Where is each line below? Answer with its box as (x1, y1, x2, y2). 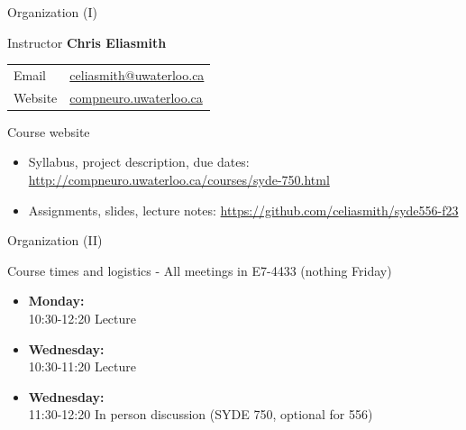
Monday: (28, 291, 85, 310)
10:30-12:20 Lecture (28, 309, 137, 328)
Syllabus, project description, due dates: (28, 152, 250, 171)
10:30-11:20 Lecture (28, 357, 137, 376)
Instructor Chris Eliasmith (7, 32, 167, 51)
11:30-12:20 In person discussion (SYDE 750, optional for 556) (28, 405, 373, 424)
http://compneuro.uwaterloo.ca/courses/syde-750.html (28, 170, 330, 189)
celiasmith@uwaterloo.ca (69, 65, 205, 84)
